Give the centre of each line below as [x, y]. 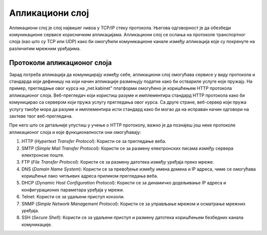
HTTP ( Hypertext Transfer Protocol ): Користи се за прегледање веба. [94, 141]
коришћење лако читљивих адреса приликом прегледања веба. [90, 176]
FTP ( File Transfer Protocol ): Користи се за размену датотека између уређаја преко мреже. [118, 162]
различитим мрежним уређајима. [45, 48]
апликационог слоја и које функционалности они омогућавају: [75, 132]
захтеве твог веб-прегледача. [41, 116]
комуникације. [37, 224]
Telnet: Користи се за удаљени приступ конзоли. [73, 197]
